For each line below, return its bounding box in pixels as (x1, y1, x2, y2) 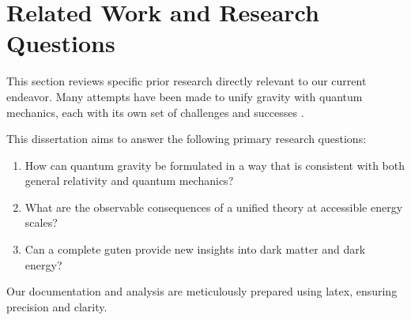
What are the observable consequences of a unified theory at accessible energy (25, 198, 403, 215)
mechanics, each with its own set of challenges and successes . (6, 104, 304, 120)
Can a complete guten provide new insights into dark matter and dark (25, 241, 366, 258)
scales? (25, 214, 58, 231)
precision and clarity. (6, 298, 107, 314)
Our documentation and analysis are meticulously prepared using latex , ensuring (6, 283, 398, 299)
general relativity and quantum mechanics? (25, 172, 234, 189)
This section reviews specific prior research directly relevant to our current (6, 73, 367, 89)
